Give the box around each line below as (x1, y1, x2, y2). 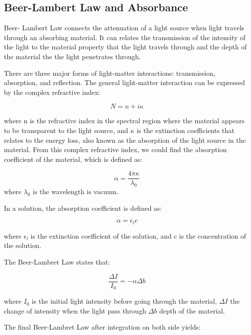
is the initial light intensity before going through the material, (32, 296, 217, 306)
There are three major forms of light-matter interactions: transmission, (4, 67, 216, 78)
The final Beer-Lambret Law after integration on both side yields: (4, 322, 201, 332)
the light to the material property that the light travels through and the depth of (4, 42, 247, 52)
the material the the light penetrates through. (4, 51, 141, 61)
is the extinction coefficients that (136, 125, 235, 135)
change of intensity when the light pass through (4, 305, 146, 315)
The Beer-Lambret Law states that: (4, 257, 110, 267)
